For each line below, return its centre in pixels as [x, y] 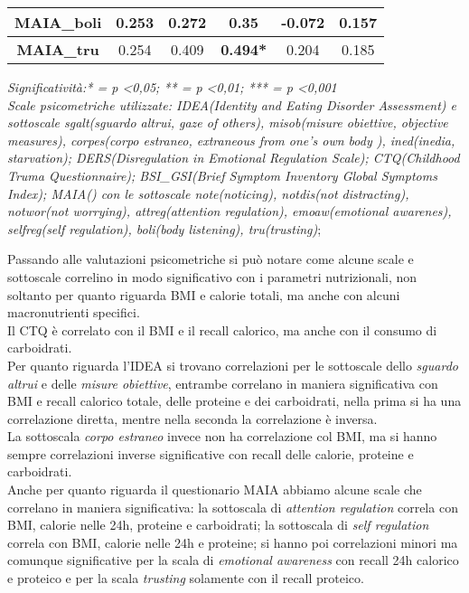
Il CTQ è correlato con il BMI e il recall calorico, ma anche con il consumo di [222, 329]
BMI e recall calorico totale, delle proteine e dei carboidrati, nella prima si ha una [234, 401]
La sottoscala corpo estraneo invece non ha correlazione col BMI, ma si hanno [222, 436]
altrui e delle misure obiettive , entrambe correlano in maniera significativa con [223, 383]
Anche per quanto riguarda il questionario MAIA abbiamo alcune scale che [215, 489]
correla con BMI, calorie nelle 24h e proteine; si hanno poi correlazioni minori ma [233, 542]
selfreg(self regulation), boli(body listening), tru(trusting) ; [164, 228]
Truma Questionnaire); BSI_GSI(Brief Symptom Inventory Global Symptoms [222, 175]
